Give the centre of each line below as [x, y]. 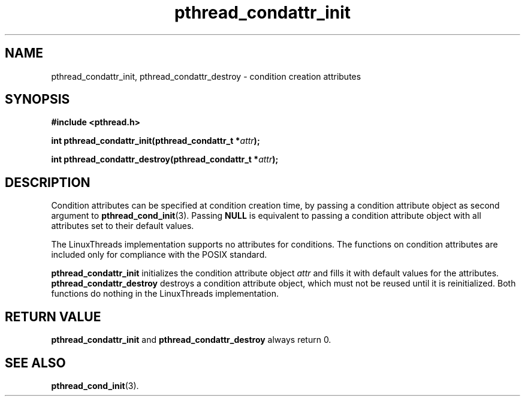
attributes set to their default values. [123, 226]
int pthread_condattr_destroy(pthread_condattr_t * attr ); [165, 159]
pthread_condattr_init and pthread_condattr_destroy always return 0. [191, 340]
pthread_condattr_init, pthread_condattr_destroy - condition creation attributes [206, 76]
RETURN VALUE [53, 316]
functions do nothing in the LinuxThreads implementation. [165, 294]
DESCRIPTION [48, 182]
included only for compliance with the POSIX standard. [159, 255]
